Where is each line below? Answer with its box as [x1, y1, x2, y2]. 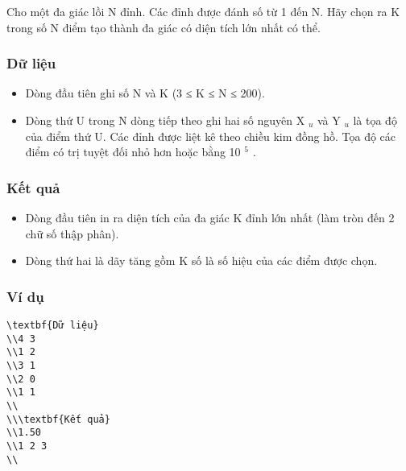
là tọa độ [353, 112, 397, 128]
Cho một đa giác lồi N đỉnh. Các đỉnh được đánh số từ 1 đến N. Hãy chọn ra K [6, 3, 400, 19]
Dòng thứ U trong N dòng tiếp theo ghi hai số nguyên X [25, 112, 305, 128]
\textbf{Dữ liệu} [6, 320, 99, 331]
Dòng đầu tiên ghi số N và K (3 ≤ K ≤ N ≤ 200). [25, 85, 265, 101]
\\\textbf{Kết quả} [6, 413, 110, 425]
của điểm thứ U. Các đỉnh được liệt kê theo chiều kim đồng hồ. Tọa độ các [25, 127, 396, 144]
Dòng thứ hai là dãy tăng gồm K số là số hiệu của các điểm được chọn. [25, 252, 378, 269]
